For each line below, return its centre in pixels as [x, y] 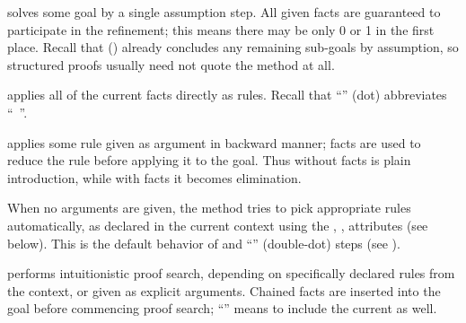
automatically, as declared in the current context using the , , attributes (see [218, 225]
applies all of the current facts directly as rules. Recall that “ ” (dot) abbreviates [227, 95]
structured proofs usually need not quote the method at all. [171, 64]
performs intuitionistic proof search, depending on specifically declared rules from [231, 273]
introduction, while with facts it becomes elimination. [154, 177]
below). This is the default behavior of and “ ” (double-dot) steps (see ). [204, 243]
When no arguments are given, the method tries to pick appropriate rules [209, 208]
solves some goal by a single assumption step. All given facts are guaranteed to [224, 12]
